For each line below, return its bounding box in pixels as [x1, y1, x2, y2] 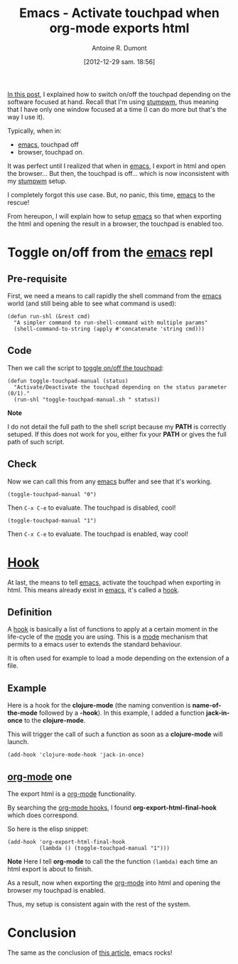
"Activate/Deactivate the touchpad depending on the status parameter [13, 383, 227, 391]
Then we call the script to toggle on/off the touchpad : [7, 363, 164, 372]
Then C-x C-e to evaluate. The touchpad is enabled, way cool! [7, 529, 188, 538]
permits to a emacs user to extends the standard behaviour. [7, 640, 183, 649]
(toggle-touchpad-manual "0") [7, 491, 97, 498]
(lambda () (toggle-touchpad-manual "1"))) [38, 844, 171, 852]
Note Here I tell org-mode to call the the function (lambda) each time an [7, 856, 218, 866]
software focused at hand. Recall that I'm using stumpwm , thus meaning [7, 98, 219, 106]
